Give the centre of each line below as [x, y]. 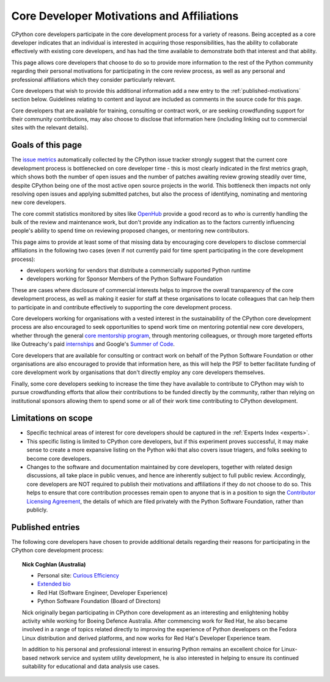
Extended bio [54, 584]
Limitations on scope [52, 418]
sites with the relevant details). [50, 128]
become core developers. [59, 458]
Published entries [46, 527]
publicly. [37, 510]
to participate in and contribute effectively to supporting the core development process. [122, 307]
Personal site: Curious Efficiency [78, 576]
